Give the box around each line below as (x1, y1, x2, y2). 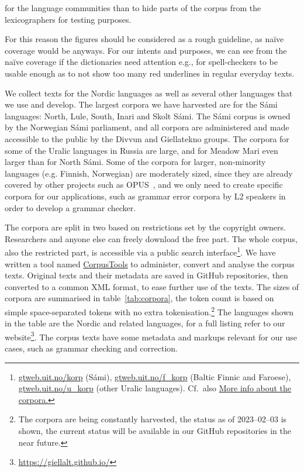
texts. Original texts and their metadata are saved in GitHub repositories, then (5, 269, 288, 281)
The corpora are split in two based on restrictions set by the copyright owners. (5, 221, 286, 233)
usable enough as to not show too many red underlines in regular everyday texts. (5, 67, 295, 79)
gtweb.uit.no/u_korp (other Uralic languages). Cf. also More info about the (18, 382, 292, 394)
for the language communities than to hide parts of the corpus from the (5, 2, 261, 13)
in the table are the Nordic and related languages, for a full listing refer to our (5, 317, 285, 329)
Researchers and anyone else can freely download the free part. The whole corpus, (5, 232, 298, 244)
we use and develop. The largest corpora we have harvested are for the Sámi (5, 98, 278, 111)
